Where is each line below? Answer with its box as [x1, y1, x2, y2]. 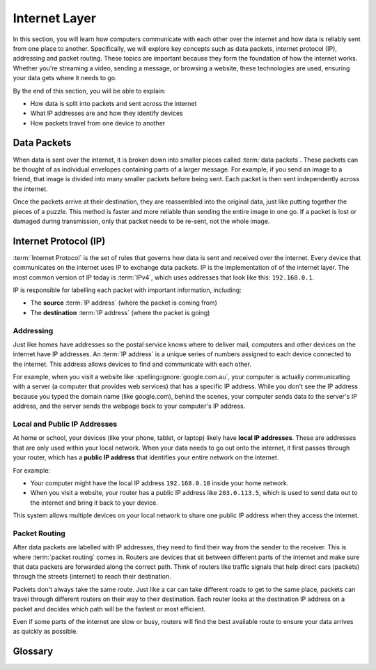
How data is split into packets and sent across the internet [30, 99, 197, 107]
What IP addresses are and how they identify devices [30, 109, 184, 118]
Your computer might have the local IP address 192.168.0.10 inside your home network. [30, 478, 289, 487]
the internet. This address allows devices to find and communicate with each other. [13, 360, 252, 368]
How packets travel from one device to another [30, 119, 166, 127]
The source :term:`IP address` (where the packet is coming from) [30, 298, 217, 307]
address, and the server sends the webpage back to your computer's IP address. [13, 402, 246, 411]
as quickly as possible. [13, 627, 78, 636]
